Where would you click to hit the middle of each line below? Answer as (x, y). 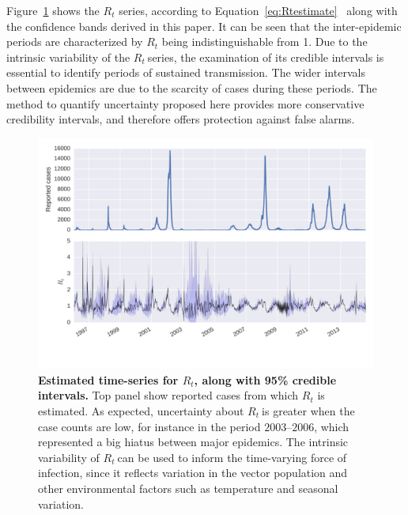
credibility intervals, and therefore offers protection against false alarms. (181, 119)
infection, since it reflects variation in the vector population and (193, 473)
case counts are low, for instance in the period (149, 426)
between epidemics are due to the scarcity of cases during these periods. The (192, 87)
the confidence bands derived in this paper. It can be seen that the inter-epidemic (204, 26)
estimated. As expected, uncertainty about (141, 411)
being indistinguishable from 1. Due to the (264, 42)
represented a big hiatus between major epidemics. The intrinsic (193, 442)
